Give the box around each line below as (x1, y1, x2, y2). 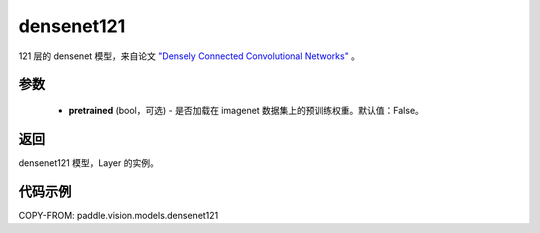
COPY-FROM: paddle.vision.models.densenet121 (18, 209, 219, 221)
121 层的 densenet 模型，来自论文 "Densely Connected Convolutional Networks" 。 (18, 50, 360, 62)
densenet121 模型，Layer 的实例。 (18, 156, 159, 169)
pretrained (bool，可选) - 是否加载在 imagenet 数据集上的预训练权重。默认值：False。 (68, 104, 425, 116)
